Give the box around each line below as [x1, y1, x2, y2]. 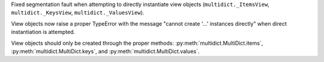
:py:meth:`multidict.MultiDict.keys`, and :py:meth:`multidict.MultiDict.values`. [11, 48, 200, 55]
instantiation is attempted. [11, 29, 76, 36]
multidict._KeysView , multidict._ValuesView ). [11, 9, 145, 16]
